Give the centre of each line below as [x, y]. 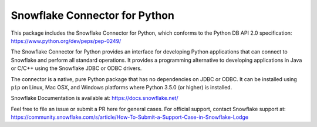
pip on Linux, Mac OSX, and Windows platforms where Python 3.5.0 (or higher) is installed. [122, 87]
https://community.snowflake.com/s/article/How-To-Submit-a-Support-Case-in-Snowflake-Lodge [130, 117]
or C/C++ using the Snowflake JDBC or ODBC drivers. [76, 68]
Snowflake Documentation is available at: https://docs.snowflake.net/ [95, 98]
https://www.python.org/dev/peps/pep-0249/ [66, 41]
